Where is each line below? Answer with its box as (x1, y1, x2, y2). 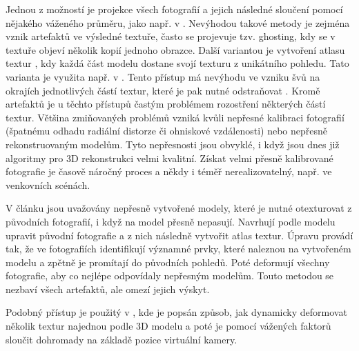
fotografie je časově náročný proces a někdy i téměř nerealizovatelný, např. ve (6, 164, 332, 179)
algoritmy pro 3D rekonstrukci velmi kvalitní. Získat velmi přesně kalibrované (6, 150, 333, 165)
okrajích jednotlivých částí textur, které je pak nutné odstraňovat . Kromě (6, 83, 320, 97)
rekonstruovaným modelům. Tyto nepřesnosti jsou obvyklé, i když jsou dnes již (6, 137, 340, 151)
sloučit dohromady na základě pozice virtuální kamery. (6, 332, 237, 346)
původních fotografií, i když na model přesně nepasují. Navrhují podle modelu (6, 214, 336, 228)
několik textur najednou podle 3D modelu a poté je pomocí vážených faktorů (6, 319, 331, 333)
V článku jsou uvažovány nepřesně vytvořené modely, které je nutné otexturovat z (6, 201, 352, 215)
